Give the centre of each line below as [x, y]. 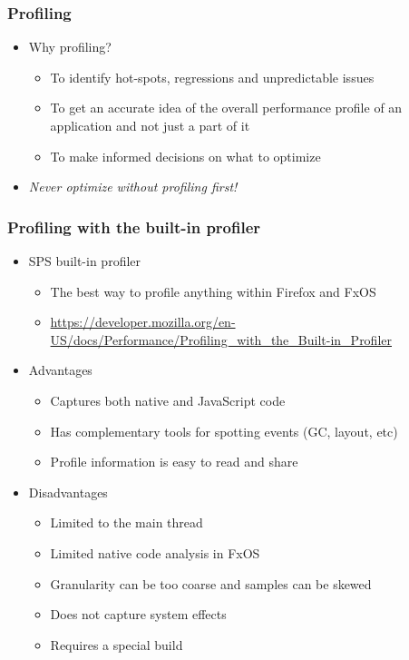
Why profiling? [70, 47]
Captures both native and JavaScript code [168, 400]
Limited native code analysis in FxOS [155, 552]
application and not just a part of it [150, 125]
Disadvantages [68, 492]
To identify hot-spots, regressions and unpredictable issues [212, 77]
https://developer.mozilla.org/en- [143, 322]
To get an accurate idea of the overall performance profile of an [226, 108]
